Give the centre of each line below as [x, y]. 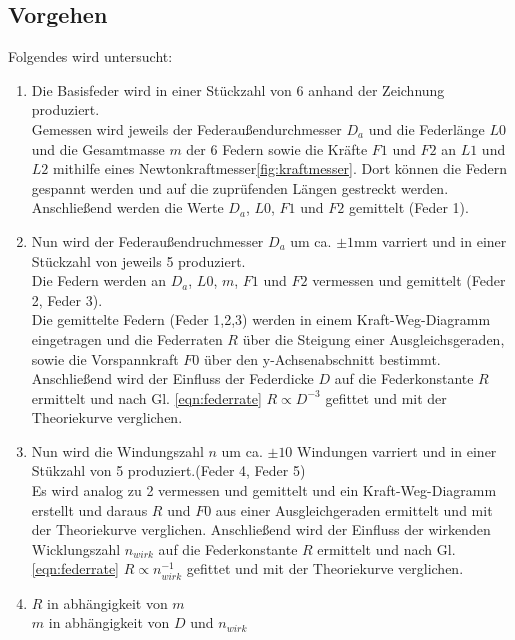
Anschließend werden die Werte [127, 207]
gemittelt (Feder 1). [408, 207]
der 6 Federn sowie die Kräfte [277, 148]
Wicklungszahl [76, 548]
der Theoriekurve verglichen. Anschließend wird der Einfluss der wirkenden [261, 529]
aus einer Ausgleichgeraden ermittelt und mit [354, 509]
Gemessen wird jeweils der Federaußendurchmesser [186, 128]
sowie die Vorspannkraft [105, 358]
